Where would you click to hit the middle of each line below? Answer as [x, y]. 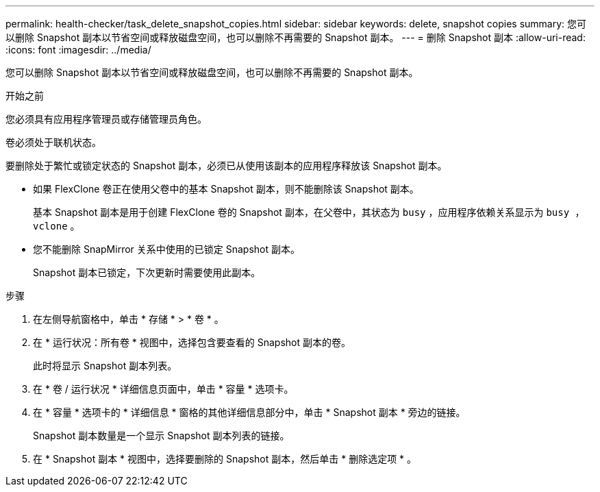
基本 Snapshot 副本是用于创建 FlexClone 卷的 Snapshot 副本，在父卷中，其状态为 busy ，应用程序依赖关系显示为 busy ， [309, 212]
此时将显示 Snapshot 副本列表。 [105, 366]
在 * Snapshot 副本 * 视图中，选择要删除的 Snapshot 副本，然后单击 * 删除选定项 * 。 [225, 459]
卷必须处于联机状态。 [53, 142]
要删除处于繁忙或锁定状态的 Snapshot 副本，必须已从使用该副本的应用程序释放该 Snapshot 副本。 [226, 165]
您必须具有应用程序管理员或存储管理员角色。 [106, 119]
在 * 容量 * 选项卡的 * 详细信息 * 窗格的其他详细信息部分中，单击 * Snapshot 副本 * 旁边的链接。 [249, 412]
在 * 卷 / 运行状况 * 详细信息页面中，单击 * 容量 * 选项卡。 [163, 389]
